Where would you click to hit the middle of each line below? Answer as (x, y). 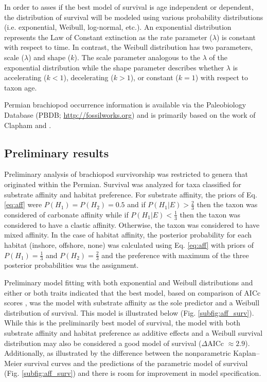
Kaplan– (246, 353)
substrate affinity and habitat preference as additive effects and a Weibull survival (133, 332)
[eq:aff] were (23, 204)
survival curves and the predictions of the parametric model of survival (136, 363)
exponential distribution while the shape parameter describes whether (114, 67)
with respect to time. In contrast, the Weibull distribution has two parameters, (129, 47)
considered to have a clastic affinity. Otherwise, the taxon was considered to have (132, 224)
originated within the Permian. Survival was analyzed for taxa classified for (123, 184)
